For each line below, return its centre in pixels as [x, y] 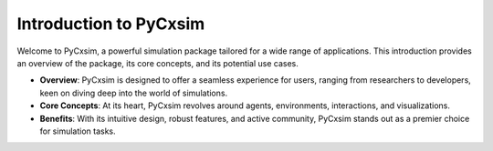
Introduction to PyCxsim [111, 24]
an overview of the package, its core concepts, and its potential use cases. [157, 63]
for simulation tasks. [78, 131]
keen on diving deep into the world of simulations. [134, 93]
